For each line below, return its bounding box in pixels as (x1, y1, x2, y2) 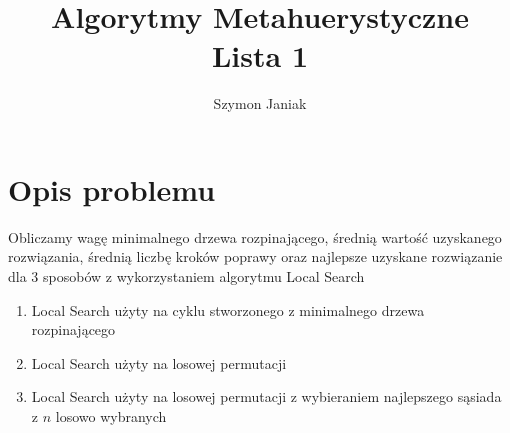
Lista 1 (211, 35, 308, 76)
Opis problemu (8, 168, 216, 209)
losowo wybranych (55, 406, 167, 426)
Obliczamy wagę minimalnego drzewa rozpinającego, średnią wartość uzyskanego (8, 226, 502, 247)
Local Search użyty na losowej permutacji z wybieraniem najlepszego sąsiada (31, 386, 502, 407)
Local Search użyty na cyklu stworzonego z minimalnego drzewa (31, 299, 425, 320)
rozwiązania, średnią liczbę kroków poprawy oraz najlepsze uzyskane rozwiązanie (8, 246, 503, 267)
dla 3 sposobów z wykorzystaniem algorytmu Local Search (8, 266, 365, 287)
